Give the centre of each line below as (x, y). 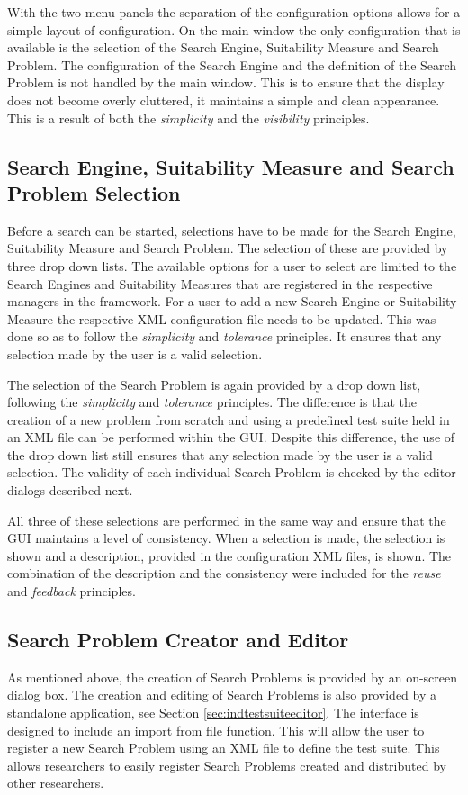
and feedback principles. (72, 591)
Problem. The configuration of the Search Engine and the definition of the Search (232, 64)
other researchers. (56, 783)
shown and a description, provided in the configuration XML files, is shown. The (229, 555)
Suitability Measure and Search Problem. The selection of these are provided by (228, 248)
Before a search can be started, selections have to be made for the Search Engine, (232, 230)
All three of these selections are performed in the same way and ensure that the (227, 520)
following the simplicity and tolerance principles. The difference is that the (212, 402)
